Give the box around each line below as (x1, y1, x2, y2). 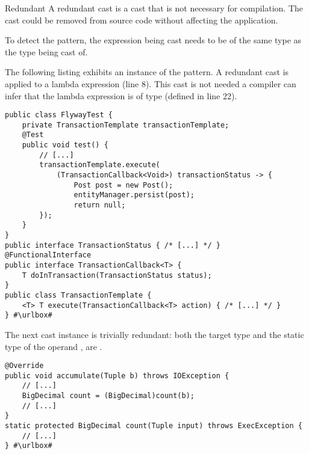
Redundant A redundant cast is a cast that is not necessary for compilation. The (5, 2, 304, 14)
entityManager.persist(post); (73, 191, 195, 200)
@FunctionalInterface (5, 251, 92, 260)
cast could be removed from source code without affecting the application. (5, 13, 278, 26)
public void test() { (22, 141, 108, 150)
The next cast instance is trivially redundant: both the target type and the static (5, 328, 304, 340)
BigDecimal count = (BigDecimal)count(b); (22, 391, 195, 400)
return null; (73, 201, 126, 210)
